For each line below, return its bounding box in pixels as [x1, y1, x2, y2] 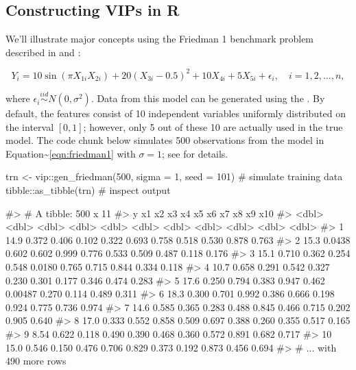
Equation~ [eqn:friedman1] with [5, 146, 136, 160]
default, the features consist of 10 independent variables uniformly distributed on [5, 106, 346, 121]
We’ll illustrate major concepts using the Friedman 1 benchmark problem [5, 32, 314, 46]
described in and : [5, 45, 81, 59]
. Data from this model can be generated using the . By [91, 91, 325, 106]
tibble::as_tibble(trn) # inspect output [5, 183, 171, 197]
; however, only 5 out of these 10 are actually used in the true [83, 119, 343, 134]
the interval [5, 119, 54, 134]
